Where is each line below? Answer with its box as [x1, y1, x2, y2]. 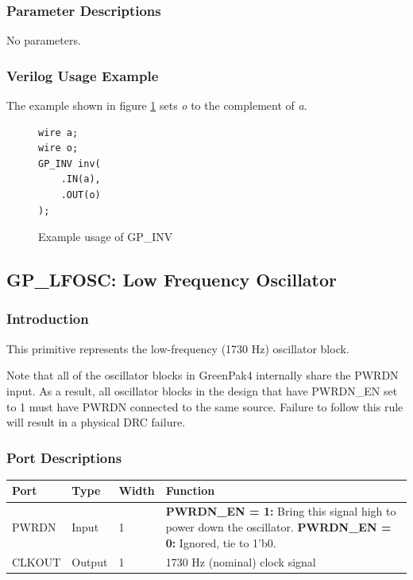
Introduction [6, 309, 89, 329]
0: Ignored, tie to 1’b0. [165, 534, 276, 551]
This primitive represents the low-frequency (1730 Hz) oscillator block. [6, 340, 349, 356]
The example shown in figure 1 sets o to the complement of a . [6, 97, 307, 114]
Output [71, 554, 108, 570]
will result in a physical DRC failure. [6, 414, 186, 430]
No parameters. [6, 32, 81, 49]
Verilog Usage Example [6, 65, 159, 85]
